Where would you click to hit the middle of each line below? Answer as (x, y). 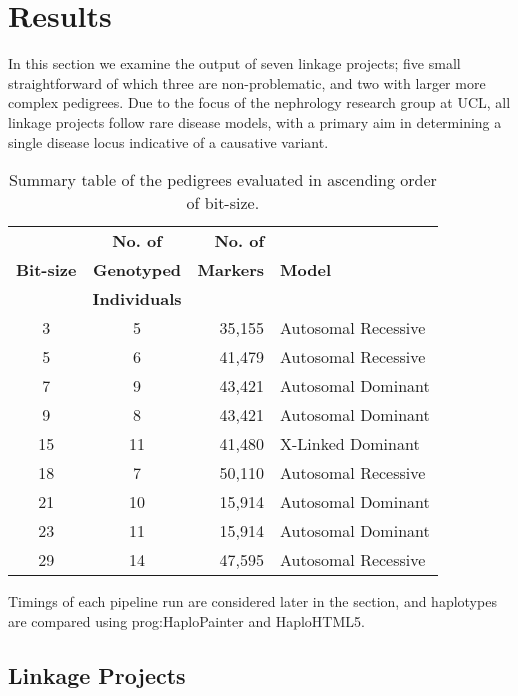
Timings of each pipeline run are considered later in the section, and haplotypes (252, 601)
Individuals (137, 299)
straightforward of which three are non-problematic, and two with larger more (247, 82)
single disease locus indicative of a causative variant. (168, 141)
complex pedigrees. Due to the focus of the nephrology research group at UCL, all (259, 102)
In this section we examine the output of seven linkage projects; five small (234, 63)
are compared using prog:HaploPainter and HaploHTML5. (186, 620)
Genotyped (137, 270)
